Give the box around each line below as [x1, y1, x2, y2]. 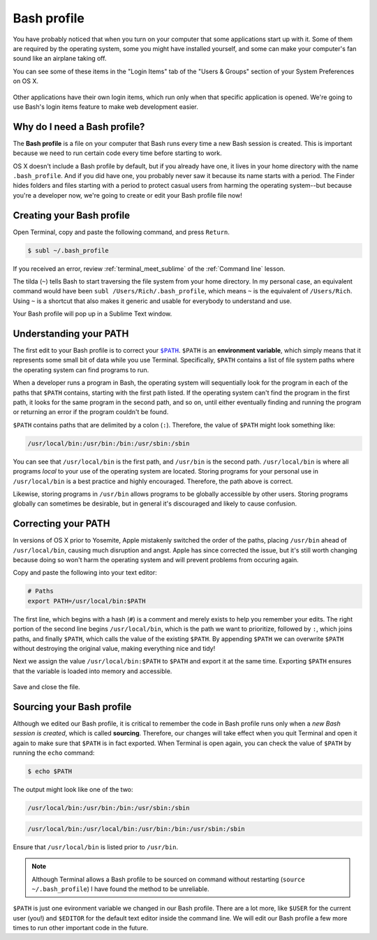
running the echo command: [13, 749, 95, 757]
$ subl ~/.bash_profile [27, 247, 110, 254]
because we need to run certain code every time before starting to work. [13, 149, 223, 157]
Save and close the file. [13, 683, 80, 691]
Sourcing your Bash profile [13, 700, 132, 712]
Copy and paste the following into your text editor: [13, 568, 157, 577]
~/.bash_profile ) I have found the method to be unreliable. [31, 884, 209, 893]
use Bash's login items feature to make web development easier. [13, 102, 199, 111]
